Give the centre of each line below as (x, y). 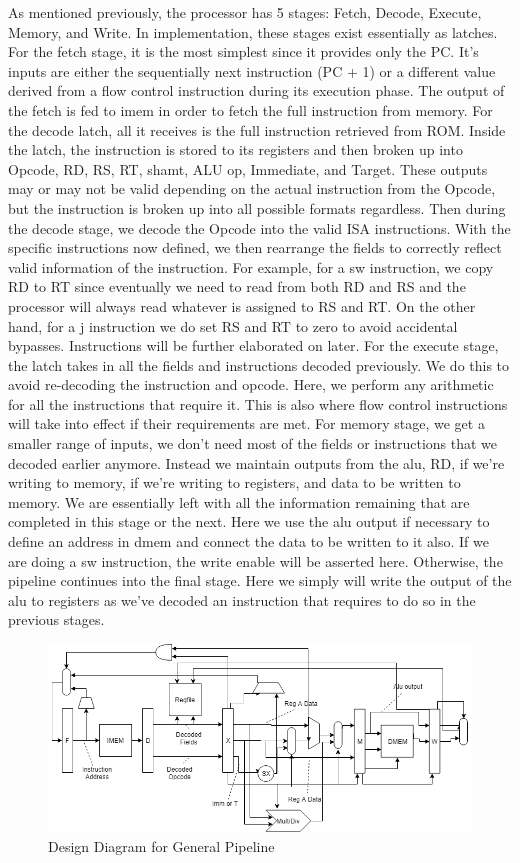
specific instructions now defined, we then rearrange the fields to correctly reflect (255, 247)
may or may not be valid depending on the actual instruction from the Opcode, (252, 188)
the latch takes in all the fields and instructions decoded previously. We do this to (259, 364)
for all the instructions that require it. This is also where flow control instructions (258, 403)
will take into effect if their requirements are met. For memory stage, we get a (246, 423)
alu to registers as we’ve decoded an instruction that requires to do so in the (242, 599)
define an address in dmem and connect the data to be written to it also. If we (248, 541)
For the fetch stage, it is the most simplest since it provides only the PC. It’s (243, 51)
